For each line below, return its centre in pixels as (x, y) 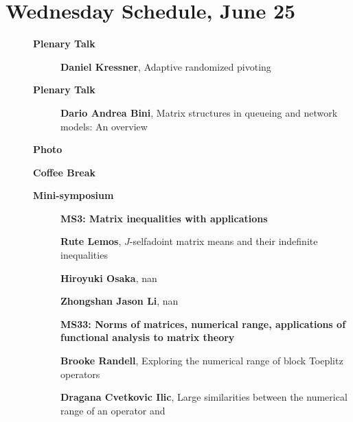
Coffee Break (64, 172)
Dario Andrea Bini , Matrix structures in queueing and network (199, 112)
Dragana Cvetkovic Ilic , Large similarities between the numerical (204, 397)
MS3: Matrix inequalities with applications (164, 218)
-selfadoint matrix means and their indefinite (224, 241)
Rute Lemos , (91, 241)
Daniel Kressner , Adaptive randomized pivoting (166, 66)
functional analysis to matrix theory (148, 337)
